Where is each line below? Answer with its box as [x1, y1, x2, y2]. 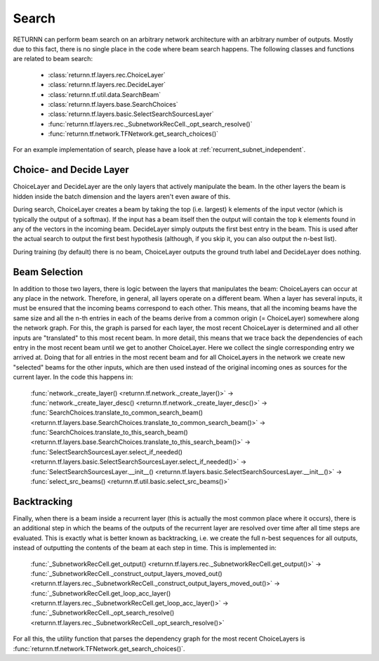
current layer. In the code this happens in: [13, 373, 133, 381]
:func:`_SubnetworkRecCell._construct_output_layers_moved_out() [30, 569, 222, 577]
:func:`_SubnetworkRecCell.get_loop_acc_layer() [30, 589, 171, 597]
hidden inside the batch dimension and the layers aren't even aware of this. [13, 192, 231, 200]
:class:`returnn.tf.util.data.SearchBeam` [48, 90, 161, 98]
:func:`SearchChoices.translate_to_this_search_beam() [30, 428, 189, 437]
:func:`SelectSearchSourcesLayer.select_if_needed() [30, 447, 182, 456]
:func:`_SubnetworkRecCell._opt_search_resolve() [30, 608, 175, 617]
